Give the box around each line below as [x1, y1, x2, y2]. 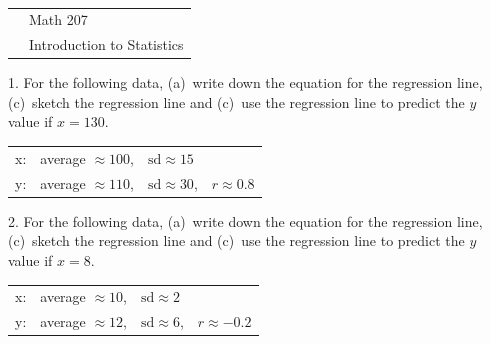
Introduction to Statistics [29, 34, 184, 55]
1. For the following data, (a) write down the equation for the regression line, [8, 72, 483, 93]
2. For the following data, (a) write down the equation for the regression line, [8, 210, 483, 231]
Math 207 [29, 9, 88, 30]
